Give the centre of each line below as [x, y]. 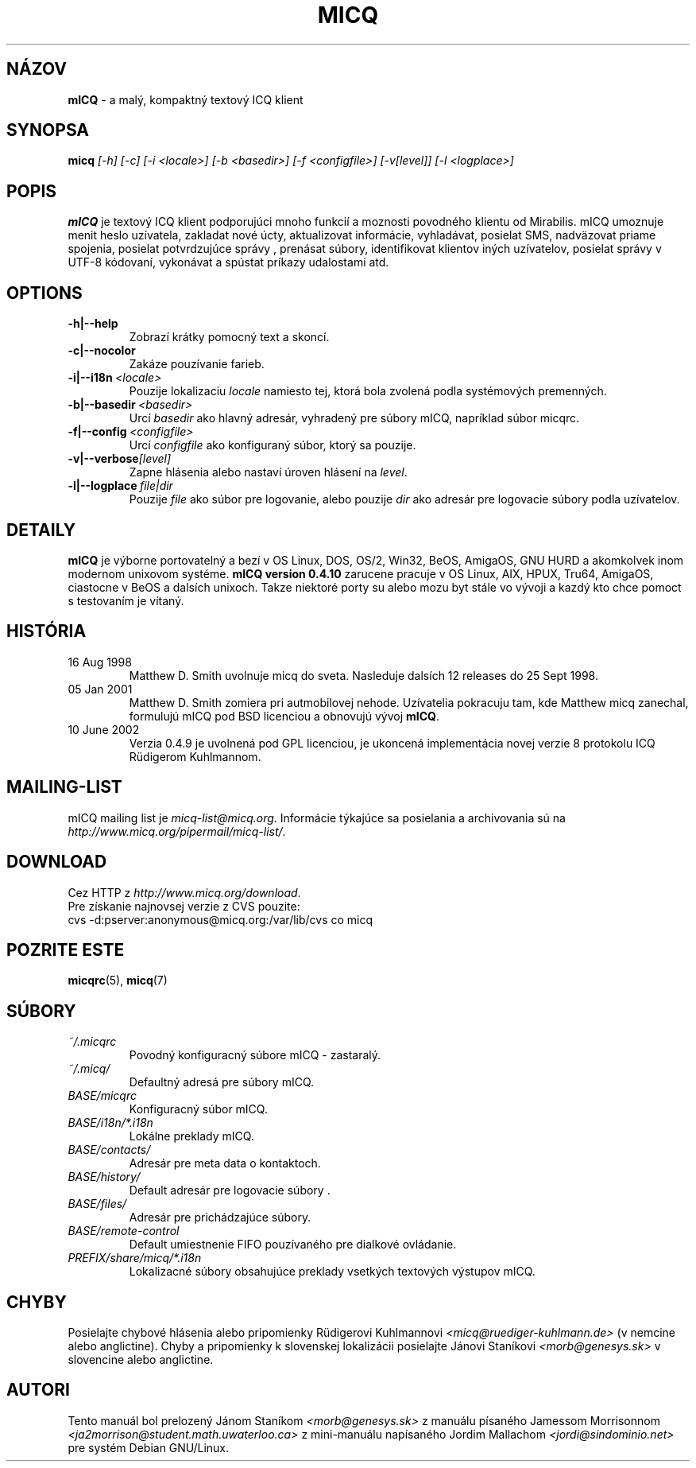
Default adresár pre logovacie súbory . [230, 1190]
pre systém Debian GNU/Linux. [149, 1447]
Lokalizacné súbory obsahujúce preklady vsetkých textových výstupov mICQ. [332, 1272]
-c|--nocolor [102, 351]
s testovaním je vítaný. [126, 600]
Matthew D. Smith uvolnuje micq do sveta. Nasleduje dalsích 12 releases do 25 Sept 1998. [363, 675]
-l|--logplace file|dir [120, 486]
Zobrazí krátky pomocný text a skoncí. [229, 337]
